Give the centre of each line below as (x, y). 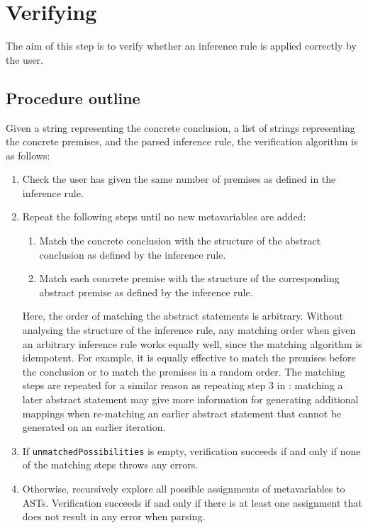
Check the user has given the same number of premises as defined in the (179, 179)
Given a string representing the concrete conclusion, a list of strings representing (180, 127)
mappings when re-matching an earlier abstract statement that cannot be (182, 413)
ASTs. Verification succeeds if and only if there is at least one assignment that (192, 502)
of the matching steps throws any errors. (110, 465)
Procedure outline (73, 97)
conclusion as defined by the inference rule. (133, 254)
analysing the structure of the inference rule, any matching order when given (189, 330)
